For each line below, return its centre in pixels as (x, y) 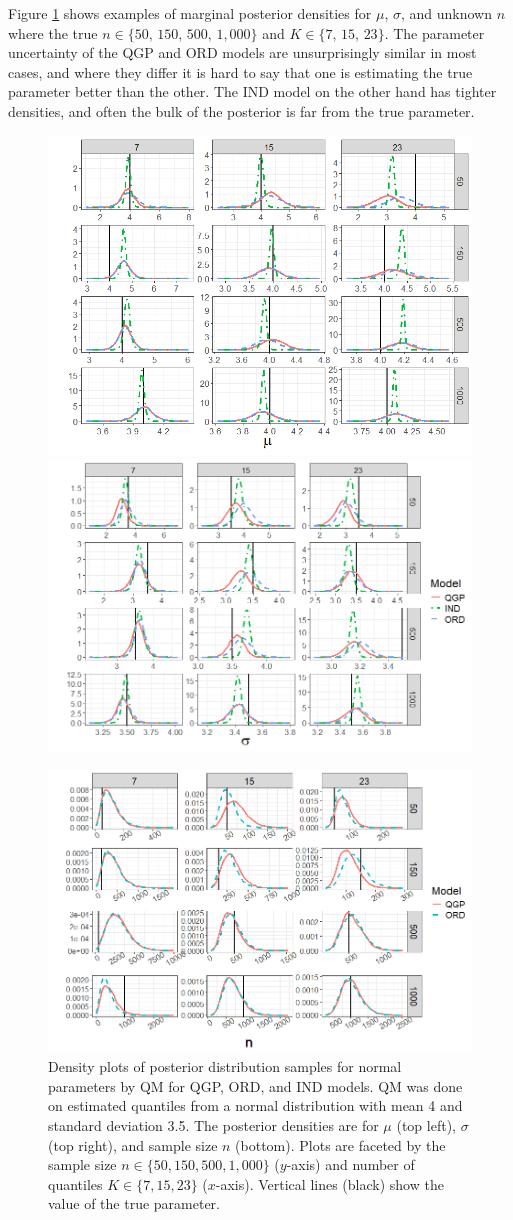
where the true (53, 32)
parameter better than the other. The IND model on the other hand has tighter (252, 91)
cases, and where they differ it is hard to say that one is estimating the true (240, 71)
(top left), (426, 1125)
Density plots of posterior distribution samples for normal (225, 1066)
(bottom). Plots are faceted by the (340, 1144)
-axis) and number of (350, 1164)
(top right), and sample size (133, 1144)
